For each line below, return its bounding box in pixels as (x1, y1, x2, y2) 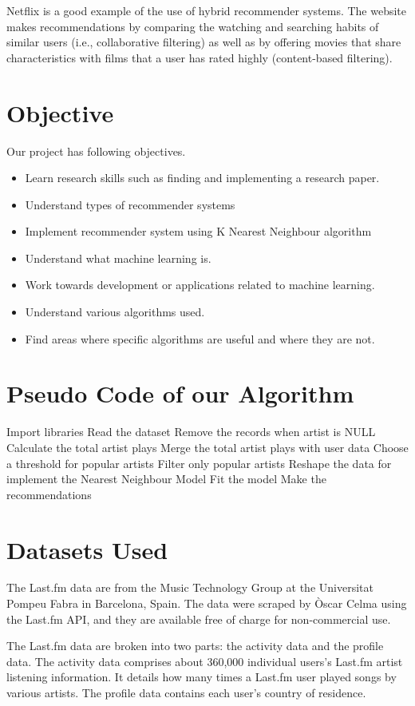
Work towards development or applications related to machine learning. (25, 276, 375, 293)
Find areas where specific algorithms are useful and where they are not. (25, 330, 375, 347)
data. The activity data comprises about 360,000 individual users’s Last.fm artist (6, 652, 403, 669)
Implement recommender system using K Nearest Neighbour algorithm (25, 223, 372, 240)
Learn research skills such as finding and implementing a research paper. (25, 169, 380, 186)
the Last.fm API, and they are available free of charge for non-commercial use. (6, 610, 391, 627)
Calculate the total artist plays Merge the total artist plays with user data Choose (6, 438, 409, 455)
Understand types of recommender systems (25, 196, 235, 212)
